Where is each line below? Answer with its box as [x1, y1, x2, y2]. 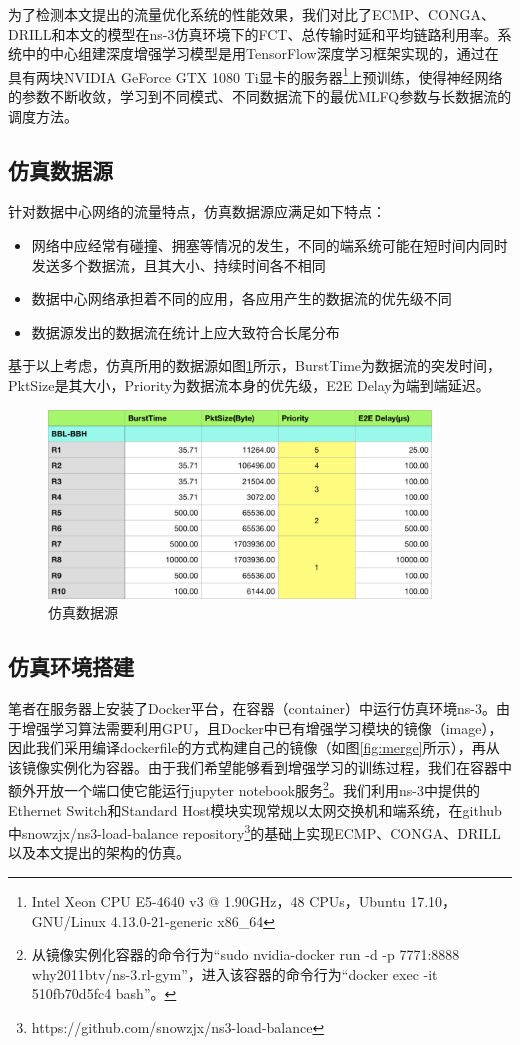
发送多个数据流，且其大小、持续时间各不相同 [31, 254, 326, 275]
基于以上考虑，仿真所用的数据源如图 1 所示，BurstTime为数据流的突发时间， [8, 355, 502, 376]
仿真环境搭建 [8, 651, 134, 682]
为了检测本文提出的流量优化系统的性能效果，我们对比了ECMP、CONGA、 [8, 4, 496, 24]
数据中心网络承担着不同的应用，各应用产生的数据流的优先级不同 [31, 288, 452, 309]
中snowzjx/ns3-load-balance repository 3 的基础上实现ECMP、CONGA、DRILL [8, 820, 501, 843]
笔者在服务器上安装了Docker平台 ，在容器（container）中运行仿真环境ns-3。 [8, 697, 497, 718]
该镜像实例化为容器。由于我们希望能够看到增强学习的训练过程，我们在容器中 [8, 756, 512, 777]
